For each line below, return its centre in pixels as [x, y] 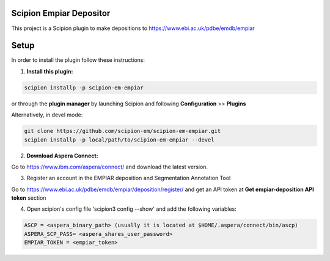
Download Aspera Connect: [62, 156]
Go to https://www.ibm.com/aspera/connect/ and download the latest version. [109, 167]
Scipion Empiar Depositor [61, 13]
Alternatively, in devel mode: [47, 115]
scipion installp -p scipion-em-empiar [84, 88]
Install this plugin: [50, 71]
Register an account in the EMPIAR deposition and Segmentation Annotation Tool [129, 178]
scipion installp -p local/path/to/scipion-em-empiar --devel [119, 140]
